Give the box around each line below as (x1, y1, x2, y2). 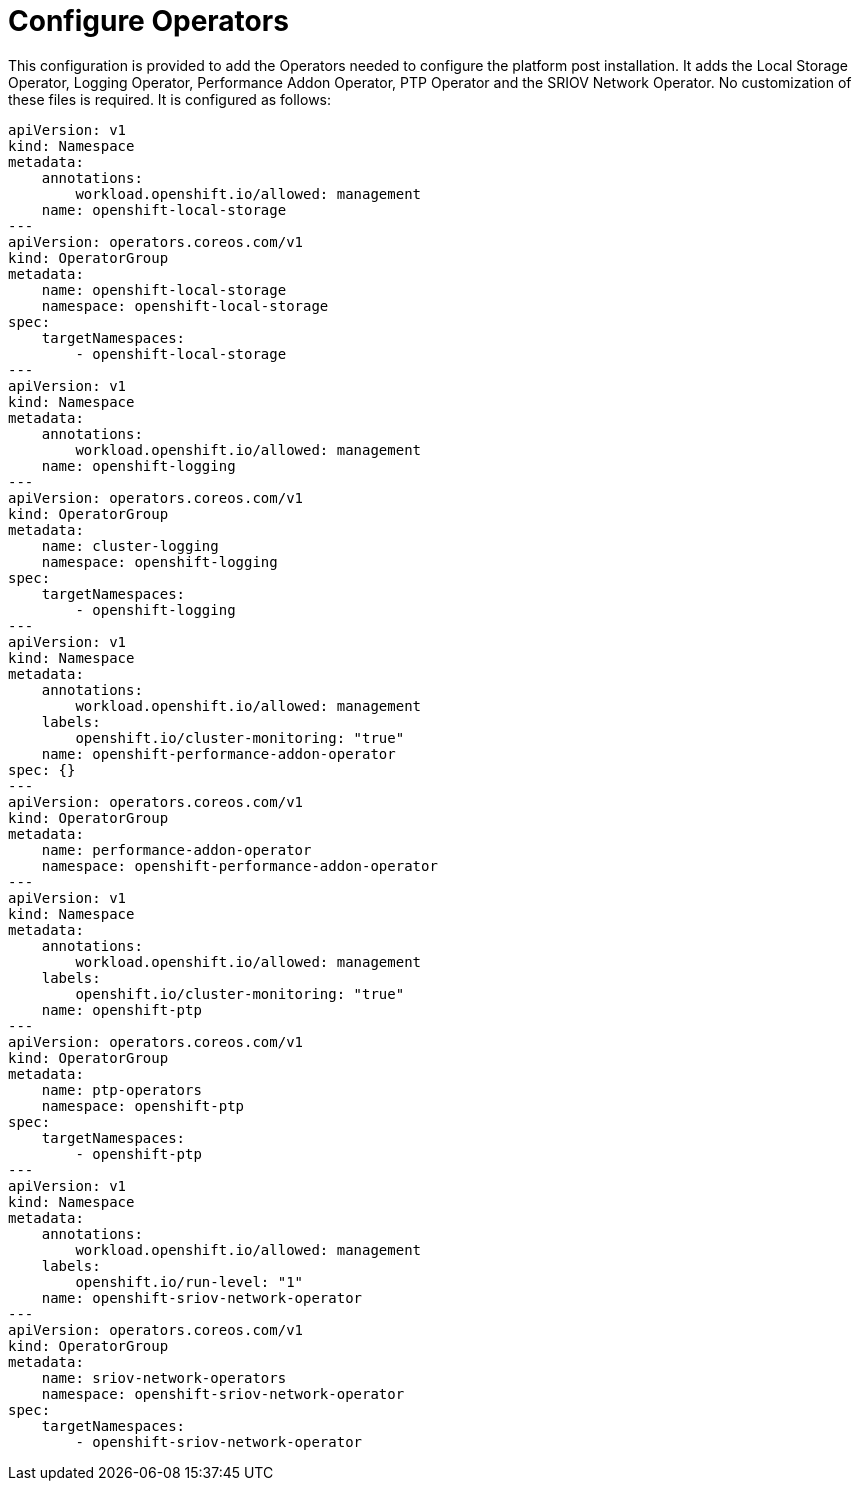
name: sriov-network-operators (41, 1369, 287, 1386)
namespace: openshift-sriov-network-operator (41, 1385, 405, 1402)
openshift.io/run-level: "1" (75, 1273, 304, 1290)
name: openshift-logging (41, 457, 236, 474)
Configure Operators (8, 4, 289, 38)
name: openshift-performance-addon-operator (41, 745, 396, 762)
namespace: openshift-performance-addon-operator (41, 857, 438, 874)
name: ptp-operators (41, 1081, 202, 1098)
